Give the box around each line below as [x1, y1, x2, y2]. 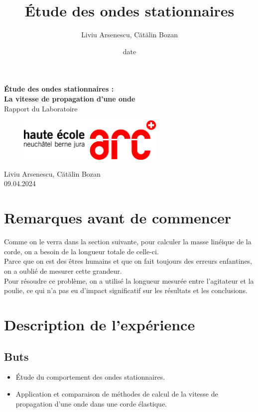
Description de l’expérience [4, 314, 195, 334]
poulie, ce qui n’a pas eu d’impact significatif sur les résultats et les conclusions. [4, 285, 248, 296]
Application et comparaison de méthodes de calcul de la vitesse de [15, 388, 218, 399]
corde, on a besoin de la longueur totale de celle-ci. [4, 246, 159, 256]
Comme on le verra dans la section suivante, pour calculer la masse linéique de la [4, 236, 252, 247]
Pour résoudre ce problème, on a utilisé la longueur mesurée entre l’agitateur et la [4, 275, 254, 286]
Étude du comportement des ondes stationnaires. [15, 372, 165, 382]
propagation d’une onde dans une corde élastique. [15, 398, 167, 409]
